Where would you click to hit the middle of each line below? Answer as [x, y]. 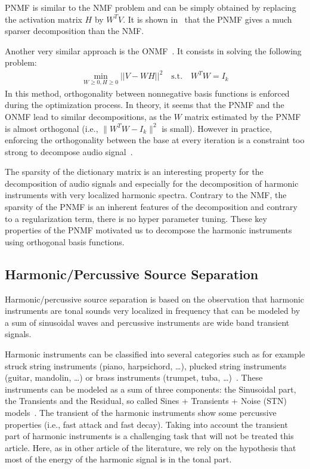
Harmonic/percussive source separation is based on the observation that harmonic [155, 299]
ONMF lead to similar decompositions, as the [88, 116]
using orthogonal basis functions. [65, 241]
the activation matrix [44, 19]
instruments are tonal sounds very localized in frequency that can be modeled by [153, 311]
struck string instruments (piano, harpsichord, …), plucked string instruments [146, 365]
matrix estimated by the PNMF [243, 116]
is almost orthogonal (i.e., [52, 128]
